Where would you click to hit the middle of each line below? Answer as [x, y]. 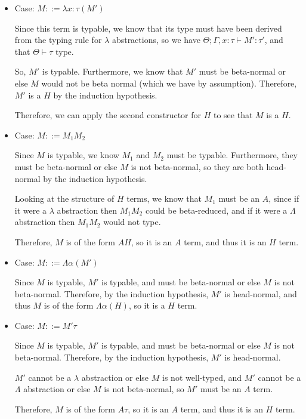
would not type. [132, 222]
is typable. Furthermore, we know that [112, 71]
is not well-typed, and [202, 377]
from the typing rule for [58, 40]
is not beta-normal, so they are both [197, 166]
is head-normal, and [261, 293]
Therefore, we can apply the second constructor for [108, 115]
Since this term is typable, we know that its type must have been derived [148, 28]
